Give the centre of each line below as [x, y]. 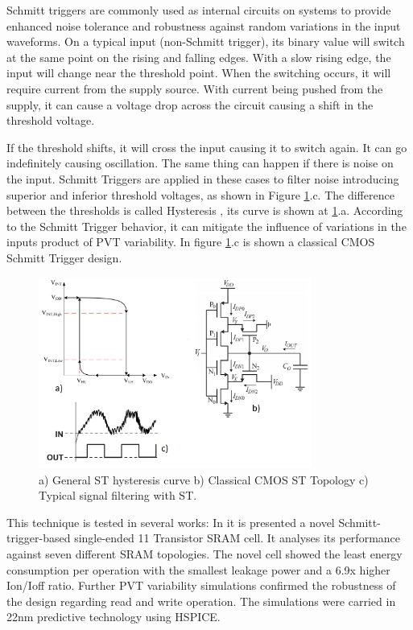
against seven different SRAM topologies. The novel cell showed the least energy [204, 553]
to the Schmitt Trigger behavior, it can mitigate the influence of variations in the [206, 226]
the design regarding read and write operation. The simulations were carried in [201, 601]
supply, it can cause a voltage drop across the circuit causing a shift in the [190, 104]
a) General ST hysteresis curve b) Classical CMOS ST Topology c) [204, 479]
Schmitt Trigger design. [64, 257]
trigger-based [39, 538]
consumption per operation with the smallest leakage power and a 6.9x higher [198, 569]
